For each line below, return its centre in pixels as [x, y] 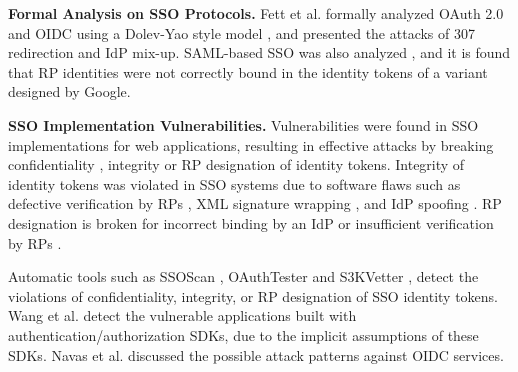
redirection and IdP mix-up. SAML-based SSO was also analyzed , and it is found [259, 52]
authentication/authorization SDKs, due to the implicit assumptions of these [243, 334]
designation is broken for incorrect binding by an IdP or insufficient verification [251, 222]
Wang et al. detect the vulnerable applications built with [182, 315]
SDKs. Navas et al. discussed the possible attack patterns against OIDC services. [256, 354]
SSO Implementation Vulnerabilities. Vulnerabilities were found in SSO [243, 124]
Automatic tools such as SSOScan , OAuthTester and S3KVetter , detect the [243, 276]
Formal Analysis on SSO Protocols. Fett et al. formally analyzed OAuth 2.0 [256, 13]
